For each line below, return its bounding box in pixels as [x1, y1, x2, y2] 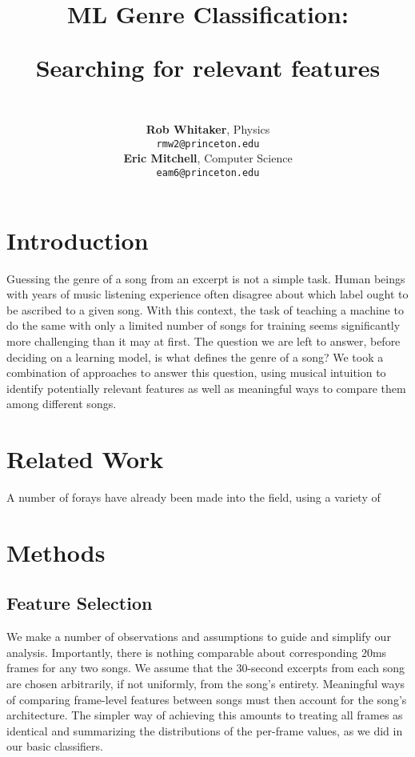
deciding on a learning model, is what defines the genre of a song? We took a [6, 348, 384, 365]
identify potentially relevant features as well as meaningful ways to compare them [6, 379, 406, 396]
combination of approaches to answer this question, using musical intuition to [6, 364, 386, 381]
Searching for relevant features [35, 51, 381, 84]
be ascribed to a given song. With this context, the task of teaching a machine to [6, 301, 404, 318]
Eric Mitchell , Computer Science [123, 150, 293, 166]
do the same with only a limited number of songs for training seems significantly [6, 317, 401, 334]
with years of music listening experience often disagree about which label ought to [6, 286, 409, 302]
